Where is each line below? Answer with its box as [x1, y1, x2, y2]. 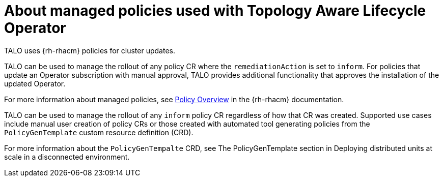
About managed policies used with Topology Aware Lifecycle [4, 2, 426, 19]
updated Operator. [4, 79, 66, 88]
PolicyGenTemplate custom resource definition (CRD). [4, 128, 193, 137]
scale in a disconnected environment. [4, 152, 130, 161]
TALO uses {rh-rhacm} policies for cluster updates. [4, 46, 175, 55]
